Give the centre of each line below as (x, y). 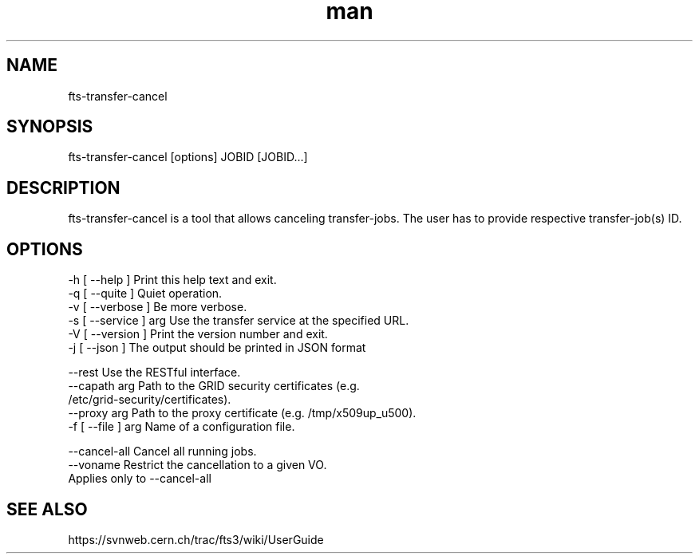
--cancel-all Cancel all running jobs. (162, 452)
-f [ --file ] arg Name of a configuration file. (182, 427)
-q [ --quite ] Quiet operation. (145, 294)
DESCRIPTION (63, 187)
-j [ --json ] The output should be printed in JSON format (217, 348)
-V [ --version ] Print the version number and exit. (198, 334)
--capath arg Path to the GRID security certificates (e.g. (214, 386)
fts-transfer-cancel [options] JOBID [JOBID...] (188, 157)
